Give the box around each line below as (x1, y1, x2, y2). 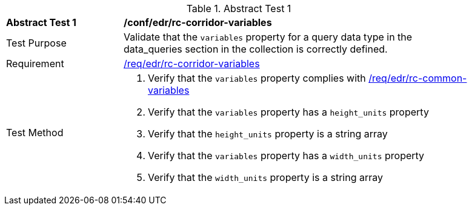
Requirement (6, 57, 64, 70)
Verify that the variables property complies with (148, 72, 366, 84)
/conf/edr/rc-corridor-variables (124, 16, 272, 28)
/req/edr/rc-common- (368, 72, 467, 84)
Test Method (6, 126, 64, 139)
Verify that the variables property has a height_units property (148, 106, 429, 118)
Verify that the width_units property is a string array (148, 171, 383, 183)
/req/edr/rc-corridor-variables (124, 57, 260, 70)
